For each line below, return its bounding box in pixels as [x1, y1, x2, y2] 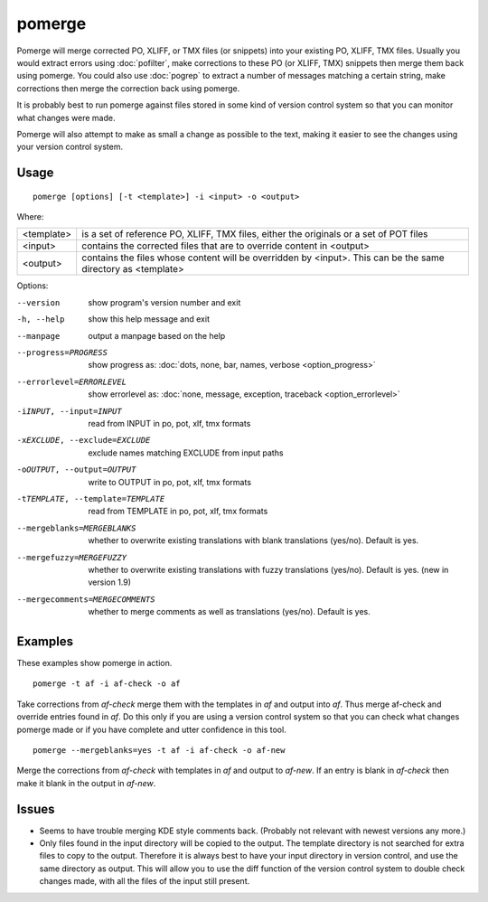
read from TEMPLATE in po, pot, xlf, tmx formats [88, 506, 268, 517]
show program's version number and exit [88, 296, 241, 307]
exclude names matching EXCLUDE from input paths [88, 447, 284, 458]
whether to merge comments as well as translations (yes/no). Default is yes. [88, 606, 371, 617]
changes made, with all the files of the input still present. [39, 876, 250, 887]
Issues [16, 801, 55, 817]
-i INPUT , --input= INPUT [16, 406, 122, 416]
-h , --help [16, 315, 65, 324]
